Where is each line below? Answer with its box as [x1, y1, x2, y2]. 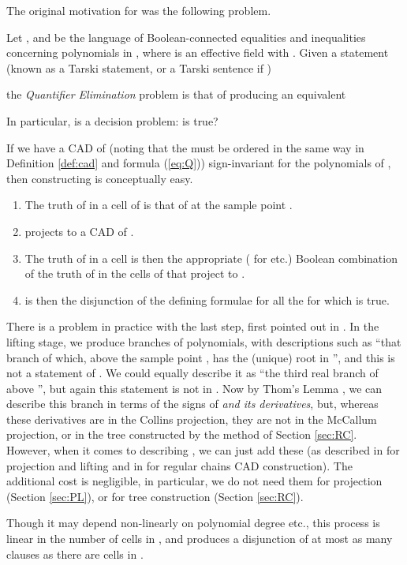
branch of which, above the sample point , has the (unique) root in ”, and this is [6, 349, 395, 365]
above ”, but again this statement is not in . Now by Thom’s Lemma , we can [6, 380, 383, 396]
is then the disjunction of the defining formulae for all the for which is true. [24, 291, 390, 308]
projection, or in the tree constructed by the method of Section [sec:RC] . [6, 426, 357, 443]
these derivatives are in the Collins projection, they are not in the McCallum [6, 410, 377, 427]
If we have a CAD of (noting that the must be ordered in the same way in [6, 139, 364, 155]
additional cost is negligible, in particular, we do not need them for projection [6, 473, 383, 489]
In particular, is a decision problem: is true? [6, 112, 218, 129]
